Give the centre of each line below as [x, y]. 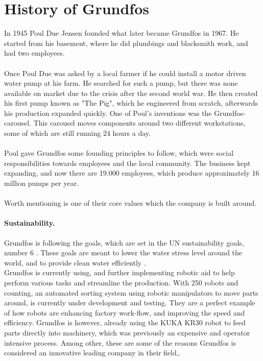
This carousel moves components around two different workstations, [139, 123]
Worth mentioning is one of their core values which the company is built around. [130, 203]
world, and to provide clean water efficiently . [75, 262]
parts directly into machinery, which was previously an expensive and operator [127, 332]
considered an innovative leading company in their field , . [92, 353]
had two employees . [34, 53]
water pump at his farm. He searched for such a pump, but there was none [121, 83]
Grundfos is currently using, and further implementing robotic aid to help [119, 272]
